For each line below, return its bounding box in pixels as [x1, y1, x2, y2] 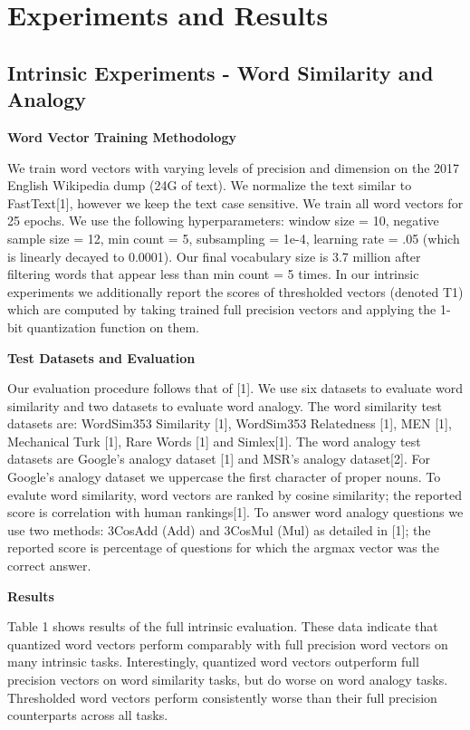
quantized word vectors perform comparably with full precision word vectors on [7, 634, 448, 653]
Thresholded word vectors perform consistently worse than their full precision [7, 687, 437, 706]
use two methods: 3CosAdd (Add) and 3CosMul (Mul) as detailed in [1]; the [7, 520, 431, 539]
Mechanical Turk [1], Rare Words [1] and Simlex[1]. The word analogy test [7, 431, 421, 450]
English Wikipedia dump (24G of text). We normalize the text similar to [7, 176, 412, 195]
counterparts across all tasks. [7, 706, 168, 725]
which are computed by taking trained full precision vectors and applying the [7, 300, 436, 319]
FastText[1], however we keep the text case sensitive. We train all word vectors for [7, 193, 464, 212]
